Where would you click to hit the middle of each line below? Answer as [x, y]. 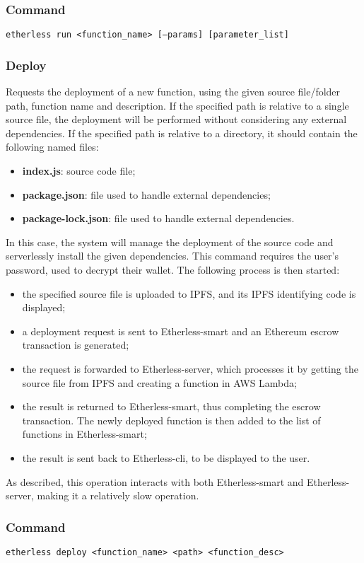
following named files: [52, 147]
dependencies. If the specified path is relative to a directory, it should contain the [182, 133]
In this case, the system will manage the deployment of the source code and [170, 242]
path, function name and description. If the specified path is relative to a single [177, 105]
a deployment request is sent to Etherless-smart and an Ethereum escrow [181, 331]
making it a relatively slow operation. [118, 495]
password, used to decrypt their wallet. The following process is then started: [173, 270]
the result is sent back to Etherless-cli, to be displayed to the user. [166, 457]
